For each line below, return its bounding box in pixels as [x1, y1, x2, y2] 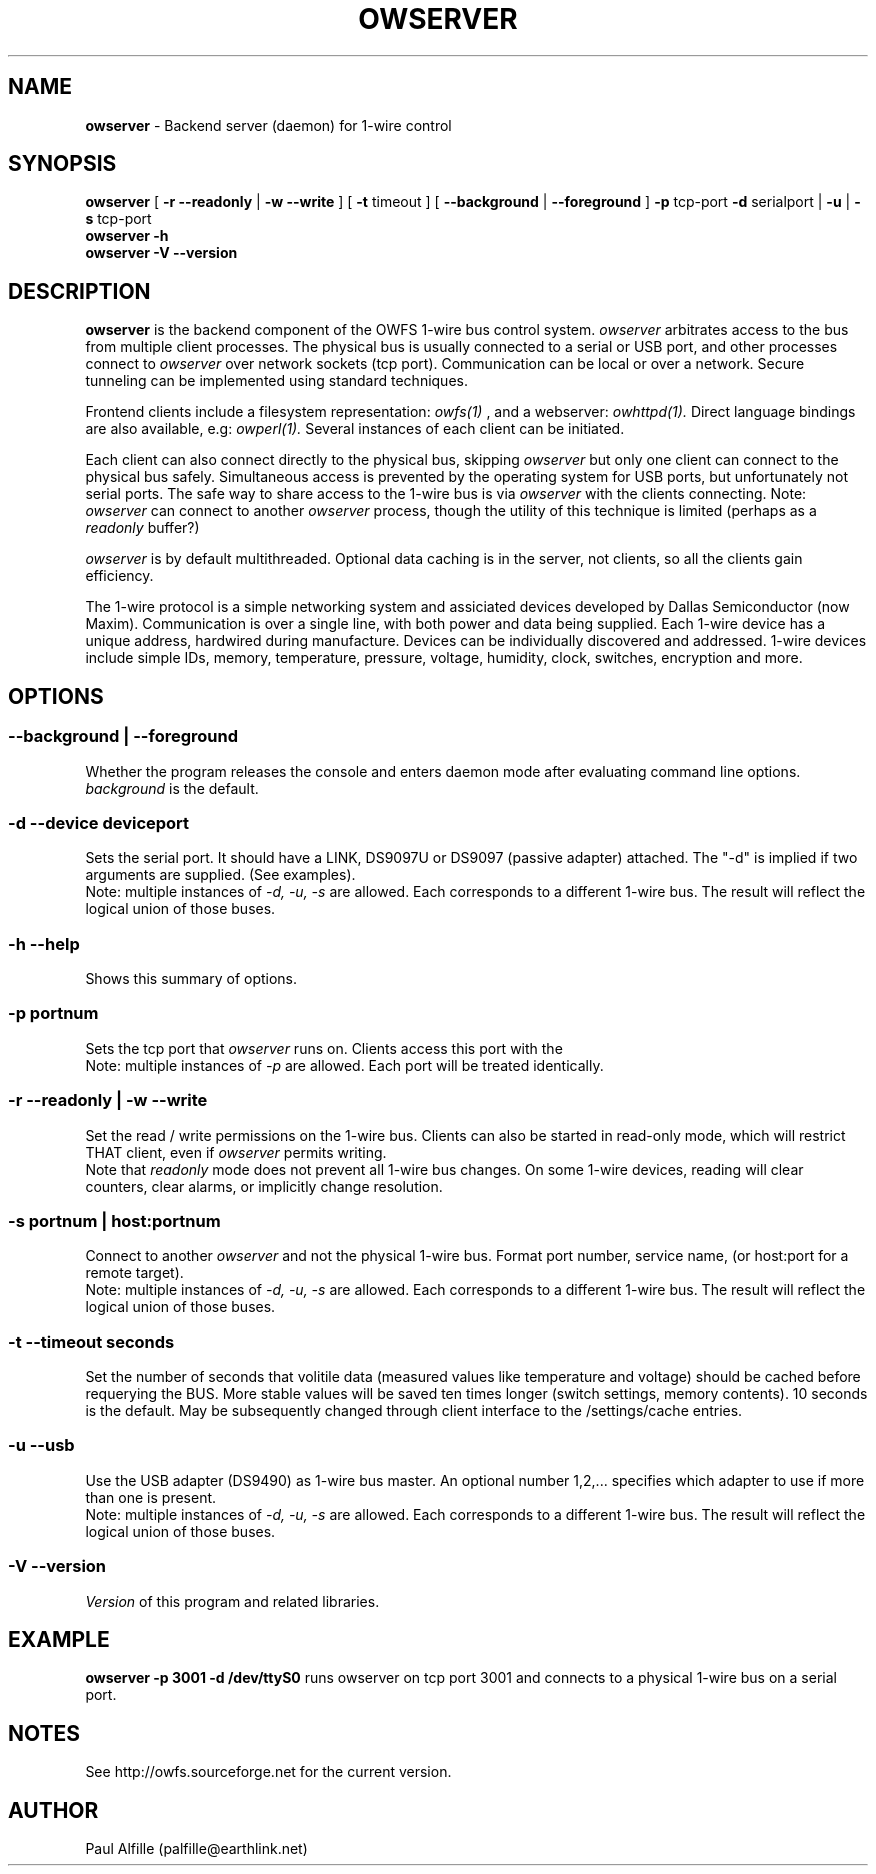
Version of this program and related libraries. [85, 1592, 380, 1610]
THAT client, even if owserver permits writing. [85, 1143, 387, 1161]
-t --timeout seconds [8, 1331, 175, 1352]
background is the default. [85, 779, 259, 797]
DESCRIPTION [8, 278, 151, 304]
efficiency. [85, 567, 154, 585]
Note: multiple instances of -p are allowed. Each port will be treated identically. [85, 1056, 604, 1074]
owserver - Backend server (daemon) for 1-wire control [85, 116, 452, 134]
